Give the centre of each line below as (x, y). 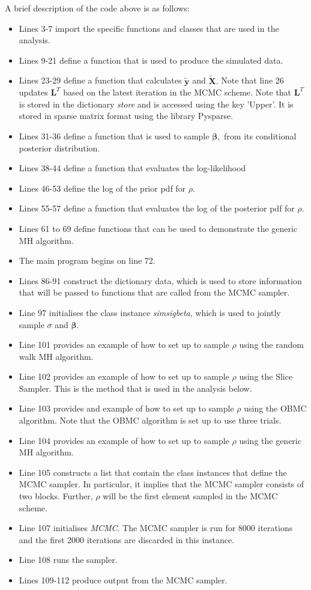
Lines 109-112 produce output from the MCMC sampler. (123, 580)
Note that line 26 (252, 80)
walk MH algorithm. (56, 356)
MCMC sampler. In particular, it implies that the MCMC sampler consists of (162, 484)
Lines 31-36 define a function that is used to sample (114, 135)
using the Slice (266, 376)
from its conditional (260, 135)
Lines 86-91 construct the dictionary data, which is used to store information (160, 280)
